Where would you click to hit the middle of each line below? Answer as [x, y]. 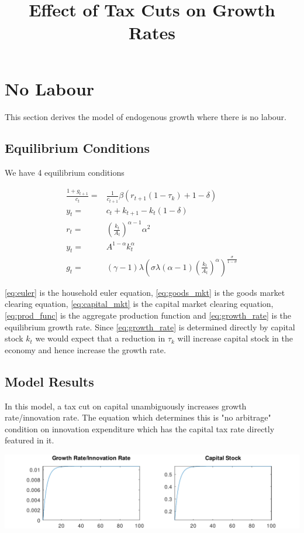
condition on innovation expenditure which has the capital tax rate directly [140, 428]
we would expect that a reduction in [100, 338]
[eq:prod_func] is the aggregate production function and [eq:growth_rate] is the [148, 315]
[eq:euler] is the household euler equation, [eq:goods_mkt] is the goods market [145, 292]
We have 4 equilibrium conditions [65, 172]
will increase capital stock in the [235, 338]
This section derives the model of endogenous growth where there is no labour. [146, 116]
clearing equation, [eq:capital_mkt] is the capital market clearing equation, [139, 304]
